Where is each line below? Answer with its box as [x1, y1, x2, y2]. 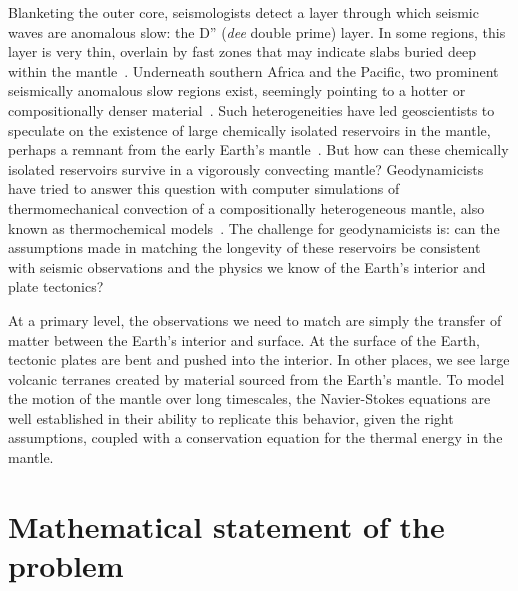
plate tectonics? [8, 276, 104, 297]
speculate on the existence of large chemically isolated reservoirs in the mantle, [8, 119, 491, 140]
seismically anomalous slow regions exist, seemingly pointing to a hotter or [8, 80, 466, 101]
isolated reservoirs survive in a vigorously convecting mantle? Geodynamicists [8, 158, 484, 179]
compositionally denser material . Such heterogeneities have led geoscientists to [8, 99, 495, 120]
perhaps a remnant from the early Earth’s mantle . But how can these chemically [8, 139, 509, 160]
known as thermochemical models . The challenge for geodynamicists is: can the [8, 217, 500, 238]
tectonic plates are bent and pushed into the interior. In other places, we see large [8, 349, 510, 370]
